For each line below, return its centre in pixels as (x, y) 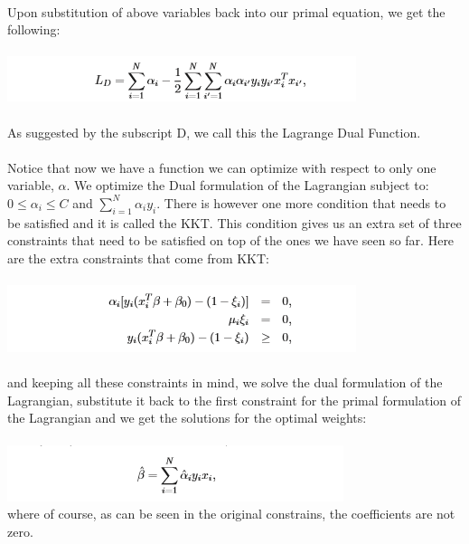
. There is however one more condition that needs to (301, 202)
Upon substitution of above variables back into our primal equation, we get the (226, 11)
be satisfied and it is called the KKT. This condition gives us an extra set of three (234, 222)
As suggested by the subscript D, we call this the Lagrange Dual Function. (214, 132)
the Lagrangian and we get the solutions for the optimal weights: (187, 418)
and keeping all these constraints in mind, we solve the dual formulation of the (225, 382)
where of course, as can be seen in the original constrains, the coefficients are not (231, 514)
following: (34, 29)
